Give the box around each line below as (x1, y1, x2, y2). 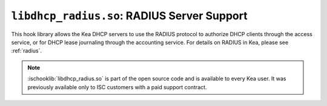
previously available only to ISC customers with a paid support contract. (27, 83, 207, 90)
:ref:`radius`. (11, 47, 42, 54)
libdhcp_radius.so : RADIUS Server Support (11, 9, 248, 22)
